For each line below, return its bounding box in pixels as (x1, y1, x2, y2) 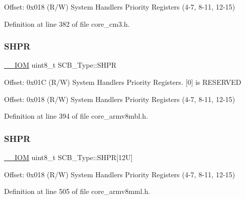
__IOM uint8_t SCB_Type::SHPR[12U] (4, 152, 133, 162)
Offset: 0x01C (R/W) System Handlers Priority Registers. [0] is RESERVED (4, 77, 241, 87)
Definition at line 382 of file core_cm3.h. (4, 18, 130, 29)
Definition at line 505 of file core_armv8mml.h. (4, 186, 151, 196)
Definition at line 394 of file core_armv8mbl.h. (4, 111, 148, 121)
